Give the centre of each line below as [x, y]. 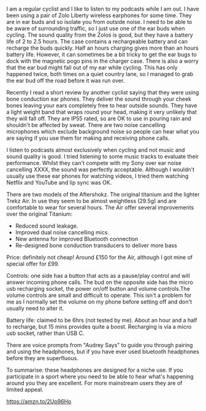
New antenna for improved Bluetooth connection [77, 239]
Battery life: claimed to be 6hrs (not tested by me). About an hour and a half [102, 320]
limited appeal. [25, 390]
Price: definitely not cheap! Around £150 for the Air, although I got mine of [100, 257]
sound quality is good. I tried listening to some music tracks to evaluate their [103, 156]
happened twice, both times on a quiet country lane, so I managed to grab [100, 74]
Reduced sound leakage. [47, 226]
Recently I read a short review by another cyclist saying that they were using [103, 92]
